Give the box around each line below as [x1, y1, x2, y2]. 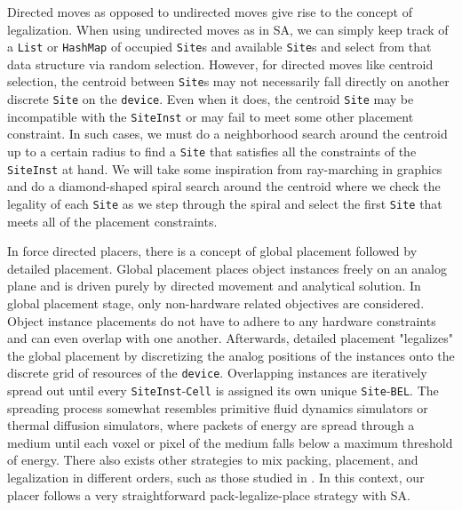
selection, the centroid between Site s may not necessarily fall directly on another [7, 72, 450, 91]
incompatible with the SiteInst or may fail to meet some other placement [7, 107, 414, 125]
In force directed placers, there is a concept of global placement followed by [7, 242, 418, 260]
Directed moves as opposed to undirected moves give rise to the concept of [7, 3, 413, 20]
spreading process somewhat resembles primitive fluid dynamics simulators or [7, 398, 428, 417]
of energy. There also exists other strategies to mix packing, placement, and [7, 450, 418, 469]
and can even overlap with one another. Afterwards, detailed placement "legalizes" [7, 329, 453, 347]
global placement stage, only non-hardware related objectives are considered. [7, 293, 425, 312]
